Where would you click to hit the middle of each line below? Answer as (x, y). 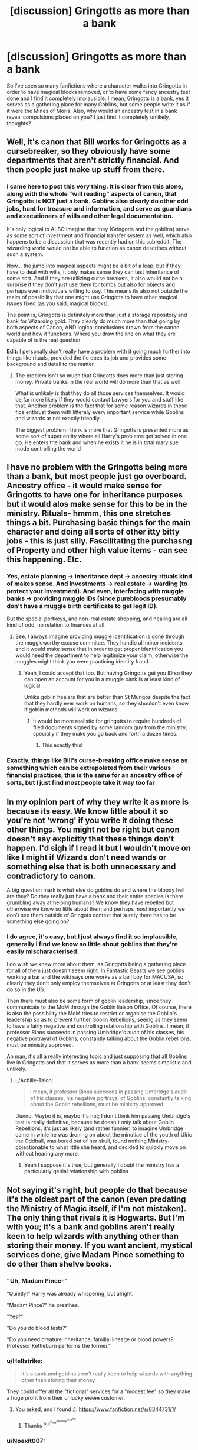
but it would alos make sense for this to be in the (97, 504)
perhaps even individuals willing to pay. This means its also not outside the (97, 290)
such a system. (25, 254)
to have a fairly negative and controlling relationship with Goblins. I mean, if (98, 1026)
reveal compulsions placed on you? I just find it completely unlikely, (88, 117)
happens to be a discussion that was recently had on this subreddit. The (94, 241)
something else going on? (38, 921)
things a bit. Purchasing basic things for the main (99, 522)
